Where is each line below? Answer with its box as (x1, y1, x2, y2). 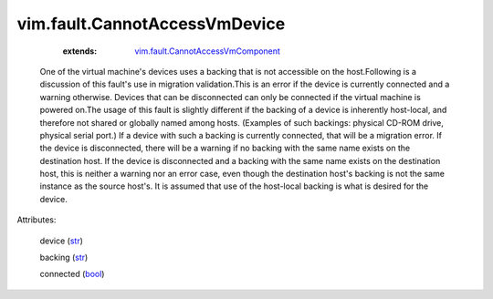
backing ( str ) (39, 252, 89, 263)
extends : (62, 46, 98, 57)
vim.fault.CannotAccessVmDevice (16, 14, 286, 34)
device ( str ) (39, 235, 84, 246)
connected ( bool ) (39, 269, 105, 280)
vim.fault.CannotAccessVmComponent (134, 46, 280, 57)
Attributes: (16, 214, 57, 225)
